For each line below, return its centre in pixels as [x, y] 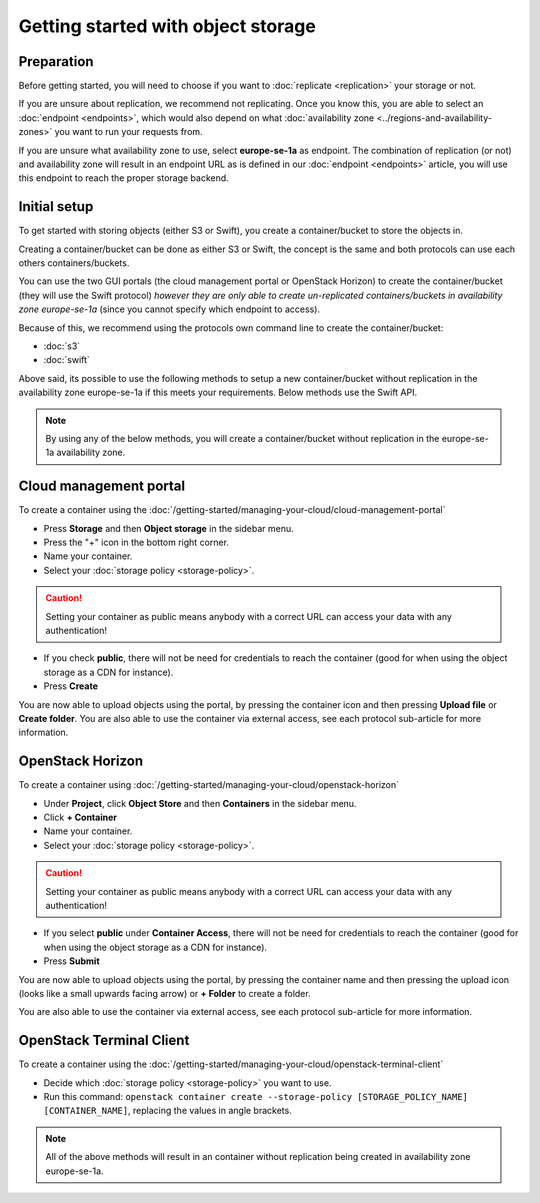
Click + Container [80, 817]
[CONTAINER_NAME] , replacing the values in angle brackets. [167, 1111]
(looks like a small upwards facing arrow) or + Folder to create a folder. [164, 993]
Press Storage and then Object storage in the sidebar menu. [168, 528]
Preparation [56, 61]
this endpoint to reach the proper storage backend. [123, 178]
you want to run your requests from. [129, 132]
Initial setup [56, 206]
